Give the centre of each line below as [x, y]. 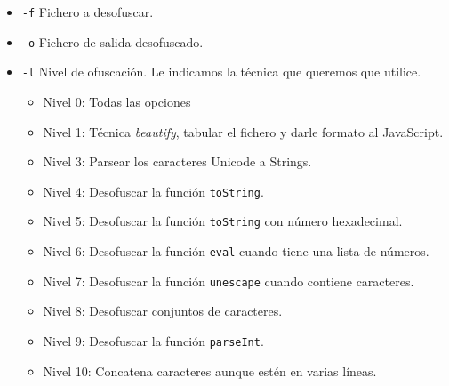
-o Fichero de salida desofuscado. [112, 41]
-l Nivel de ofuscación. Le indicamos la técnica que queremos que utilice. [221, 72]
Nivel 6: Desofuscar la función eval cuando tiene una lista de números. [236, 251]
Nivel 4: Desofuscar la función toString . [153, 191]
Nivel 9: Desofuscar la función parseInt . [153, 340]
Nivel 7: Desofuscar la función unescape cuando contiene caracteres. [229, 281]
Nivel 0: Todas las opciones [117, 101]
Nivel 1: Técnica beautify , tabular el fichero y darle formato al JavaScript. [243, 131]
